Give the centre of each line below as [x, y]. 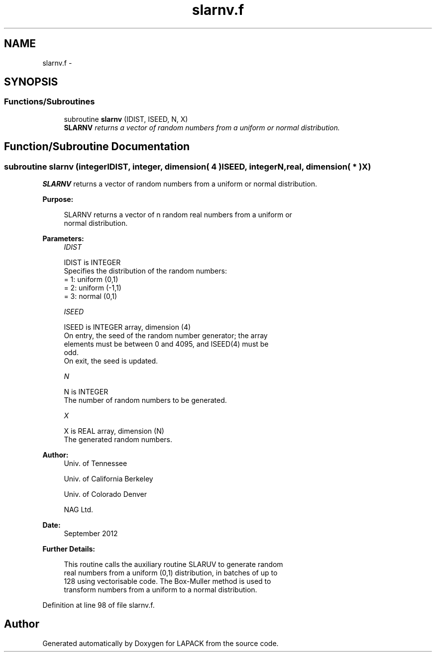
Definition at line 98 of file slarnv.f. [99, 605]
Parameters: [63, 239]
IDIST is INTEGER [92, 263]
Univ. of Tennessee [96, 464]
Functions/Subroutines [50, 102]
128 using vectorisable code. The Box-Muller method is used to [167, 581]
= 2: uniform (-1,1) [93, 288]
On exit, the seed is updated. [111, 361]
